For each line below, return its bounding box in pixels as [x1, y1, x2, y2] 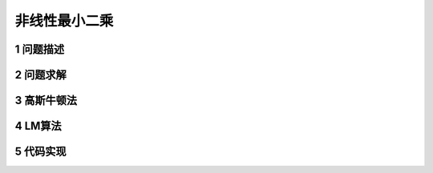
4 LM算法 [14, 119, 62, 133]
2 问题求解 [14, 68, 67, 82]
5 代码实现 [14, 145, 67, 159]
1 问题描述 [14, 42, 65, 56]
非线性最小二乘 [14, 12, 114, 30]
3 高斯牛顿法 [14, 94, 78, 107]
